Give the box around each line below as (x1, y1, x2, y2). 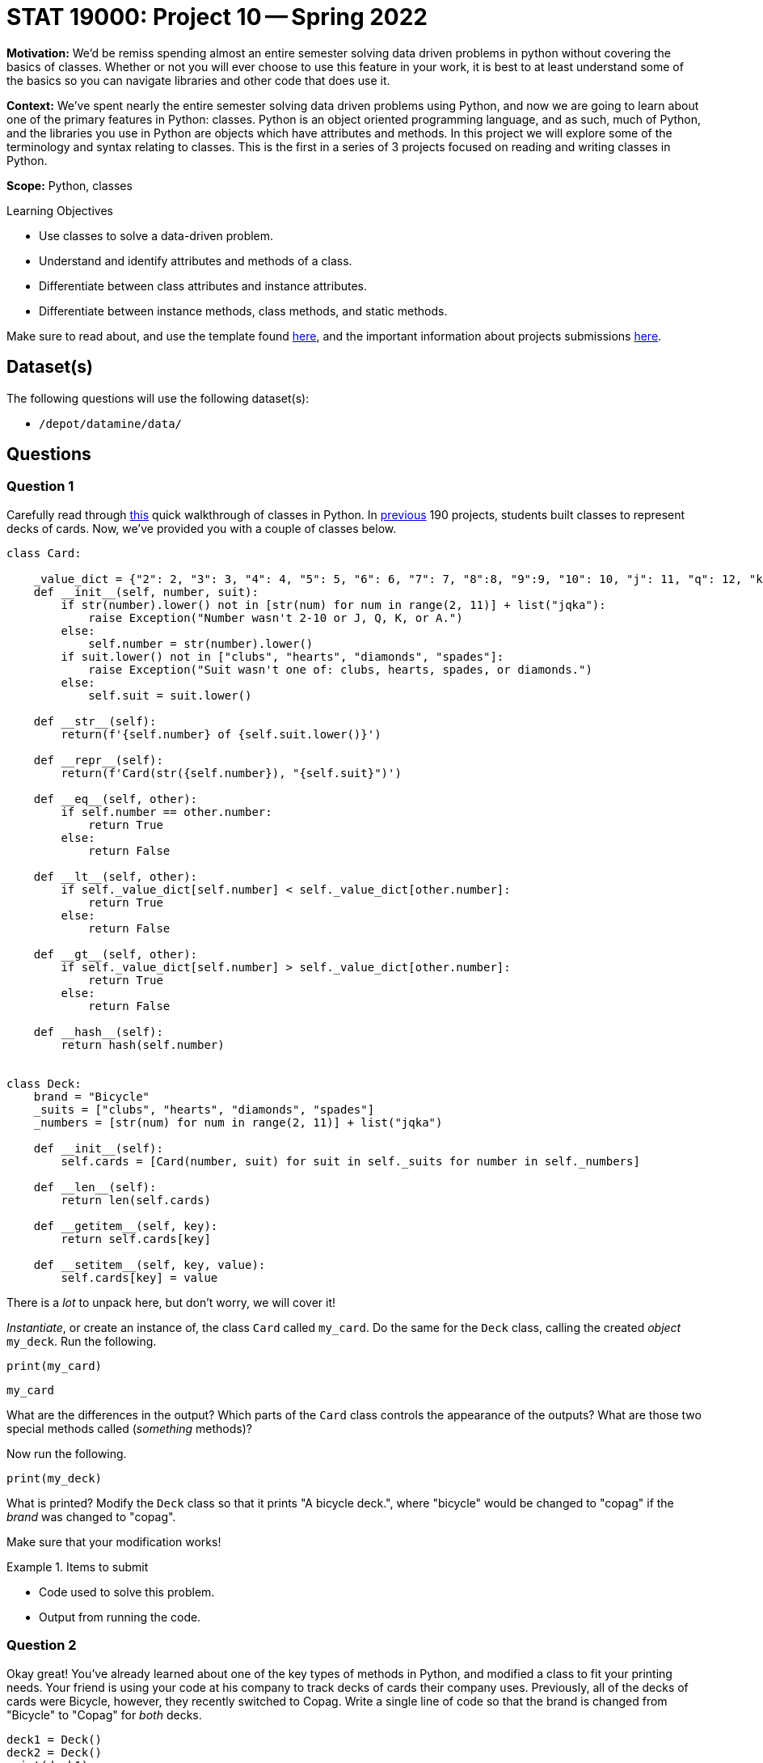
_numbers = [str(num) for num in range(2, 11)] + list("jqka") (33, 1115, 443, 1129)
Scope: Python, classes (6, 178, 133, 192)
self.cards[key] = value (61, 1270, 218, 1284)
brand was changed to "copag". (6, 1509, 176, 1524)
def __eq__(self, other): (33, 792, 198, 805)
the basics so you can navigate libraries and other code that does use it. (6, 73, 390, 87)
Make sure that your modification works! (6, 1534, 221, 1549)
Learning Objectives (6, 203, 113, 218)
